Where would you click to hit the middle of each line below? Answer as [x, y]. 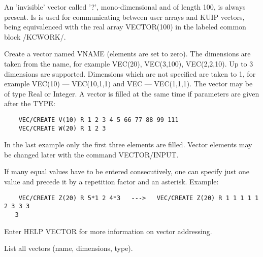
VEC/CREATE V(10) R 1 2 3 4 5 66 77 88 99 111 [98, 120]
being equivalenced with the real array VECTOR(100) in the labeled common [125, 27]
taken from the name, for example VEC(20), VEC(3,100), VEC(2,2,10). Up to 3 [129, 63]
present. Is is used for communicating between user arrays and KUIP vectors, [124, 17]
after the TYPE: [30, 103]
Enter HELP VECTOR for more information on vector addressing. [108, 231]
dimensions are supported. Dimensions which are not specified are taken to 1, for [130, 73]
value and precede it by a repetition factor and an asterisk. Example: [111, 182]
